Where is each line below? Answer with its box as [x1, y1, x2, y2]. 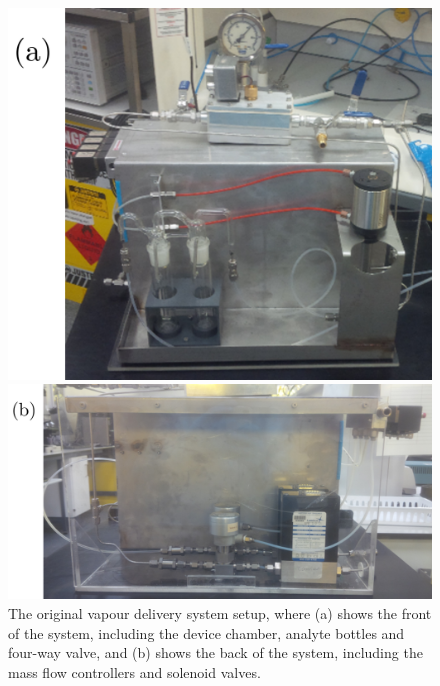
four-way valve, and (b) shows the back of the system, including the [8, 642, 423, 663]
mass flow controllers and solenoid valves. [8, 661, 261, 682]
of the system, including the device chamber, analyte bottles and [8, 622, 405, 643]
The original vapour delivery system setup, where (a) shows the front [8, 602, 432, 623]
